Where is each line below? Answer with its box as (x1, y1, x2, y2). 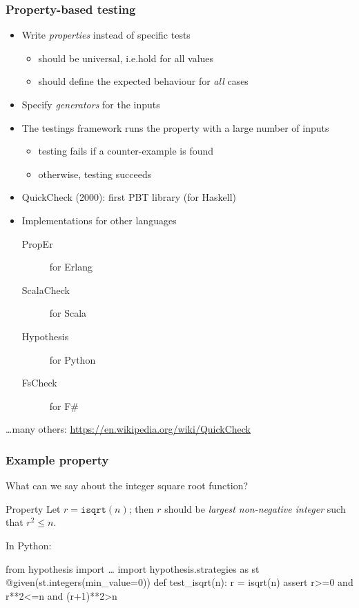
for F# (49, 398, 79, 413)
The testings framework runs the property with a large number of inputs (21, 120, 329, 135)
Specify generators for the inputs (21, 97, 160, 111)
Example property (6, 451, 109, 468)
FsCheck (21, 375, 57, 390)
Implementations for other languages (21, 213, 177, 227)
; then (128, 501, 154, 516)
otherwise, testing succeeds (38, 166, 152, 181)
